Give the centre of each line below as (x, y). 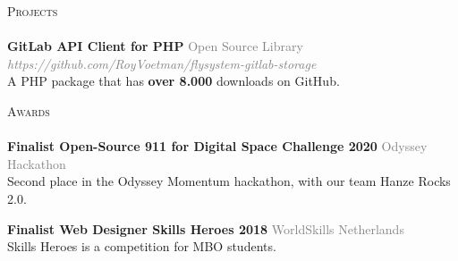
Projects (33, 11)
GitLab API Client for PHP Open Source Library (155, 46)
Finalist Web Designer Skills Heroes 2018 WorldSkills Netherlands (206, 228)
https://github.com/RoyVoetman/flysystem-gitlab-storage (162, 63)
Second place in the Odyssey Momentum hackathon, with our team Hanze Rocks (229, 181)
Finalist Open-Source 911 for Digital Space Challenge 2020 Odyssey (217, 146)
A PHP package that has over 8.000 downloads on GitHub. (174, 81)
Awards (29, 110)
